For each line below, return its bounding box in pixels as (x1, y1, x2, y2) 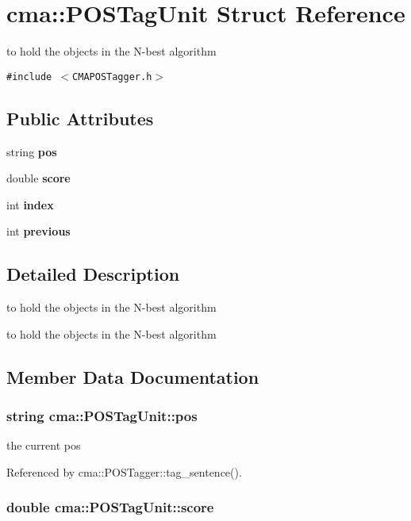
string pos (6, 143, 57, 159)
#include (6, 71, 52, 82)
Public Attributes (6, 105, 154, 130)
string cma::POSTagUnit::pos (6, 406, 198, 426)
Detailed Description (6, 262, 180, 286)
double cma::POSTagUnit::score (6, 497, 214, 517)
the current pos (6, 437, 81, 454)
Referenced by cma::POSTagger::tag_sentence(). (6, 463, 242, 480)
